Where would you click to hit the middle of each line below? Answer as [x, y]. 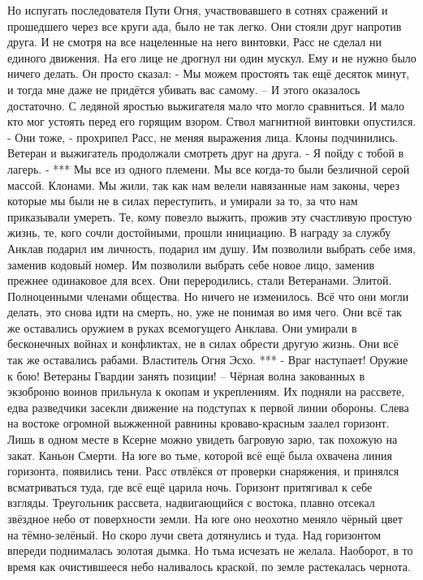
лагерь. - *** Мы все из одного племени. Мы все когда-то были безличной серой [209, 168]
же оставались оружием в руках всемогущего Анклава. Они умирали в [182, 327]
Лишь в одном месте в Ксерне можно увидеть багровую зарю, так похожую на [203, 439]
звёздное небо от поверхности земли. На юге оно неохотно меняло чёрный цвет [205, 518]
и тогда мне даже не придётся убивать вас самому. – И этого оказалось [184, 89]
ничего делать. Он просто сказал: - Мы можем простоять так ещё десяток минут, [209, 73]
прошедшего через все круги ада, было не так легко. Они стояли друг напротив [205, 26]
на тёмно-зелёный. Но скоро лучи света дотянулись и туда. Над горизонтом [194, 534]
